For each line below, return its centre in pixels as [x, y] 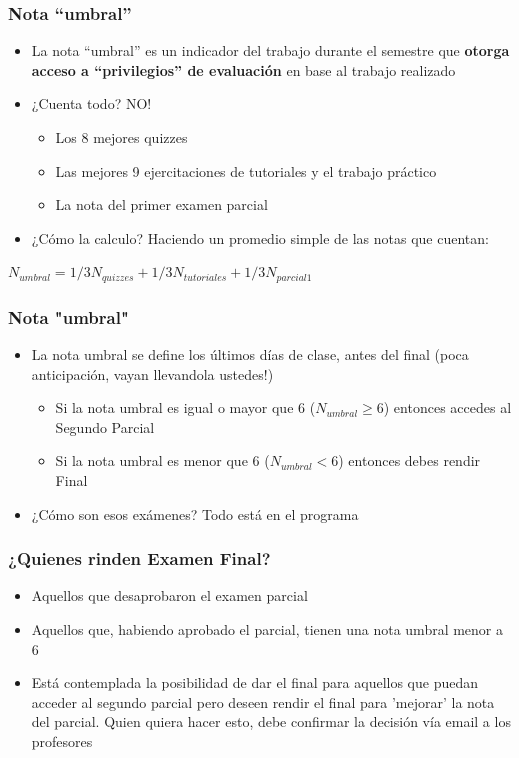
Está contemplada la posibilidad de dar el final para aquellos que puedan [255, 682]
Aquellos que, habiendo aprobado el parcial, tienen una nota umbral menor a [267, 629]
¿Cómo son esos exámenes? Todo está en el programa [195, 513]
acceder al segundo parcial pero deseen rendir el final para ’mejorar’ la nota [263, 701]
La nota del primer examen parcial [161, 204]
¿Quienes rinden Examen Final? [139, 558]
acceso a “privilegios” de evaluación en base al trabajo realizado [243, 69]
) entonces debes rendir [409, 460]
